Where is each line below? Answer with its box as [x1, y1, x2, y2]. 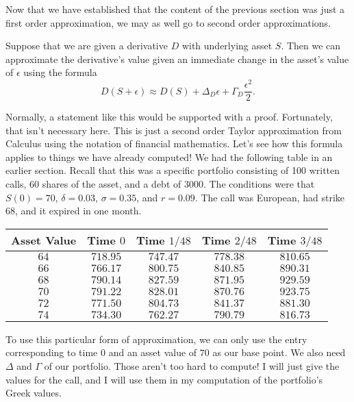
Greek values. [5, 386, 62, 400]
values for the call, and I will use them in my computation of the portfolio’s [5, 372, 323, 386]
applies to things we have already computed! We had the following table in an [5, 149, 333, 164]
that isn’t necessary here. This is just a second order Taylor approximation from [5, 123, 342, 137]
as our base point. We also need [212, 345, 346, 360]
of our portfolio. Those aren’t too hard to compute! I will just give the [44, 359, 340, 373]
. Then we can [281, 38, 341, 53]
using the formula [23, 65, 97, 79]
